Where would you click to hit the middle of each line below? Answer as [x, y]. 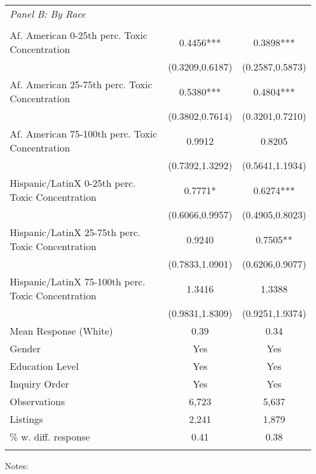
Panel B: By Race [48, 14]
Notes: [17, 465]
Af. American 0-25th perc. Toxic [79, 35]
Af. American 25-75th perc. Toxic [81, 84]
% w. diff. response [50, 437]
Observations [37, 401]
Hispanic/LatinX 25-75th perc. [75, 232]
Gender [25, 348]
